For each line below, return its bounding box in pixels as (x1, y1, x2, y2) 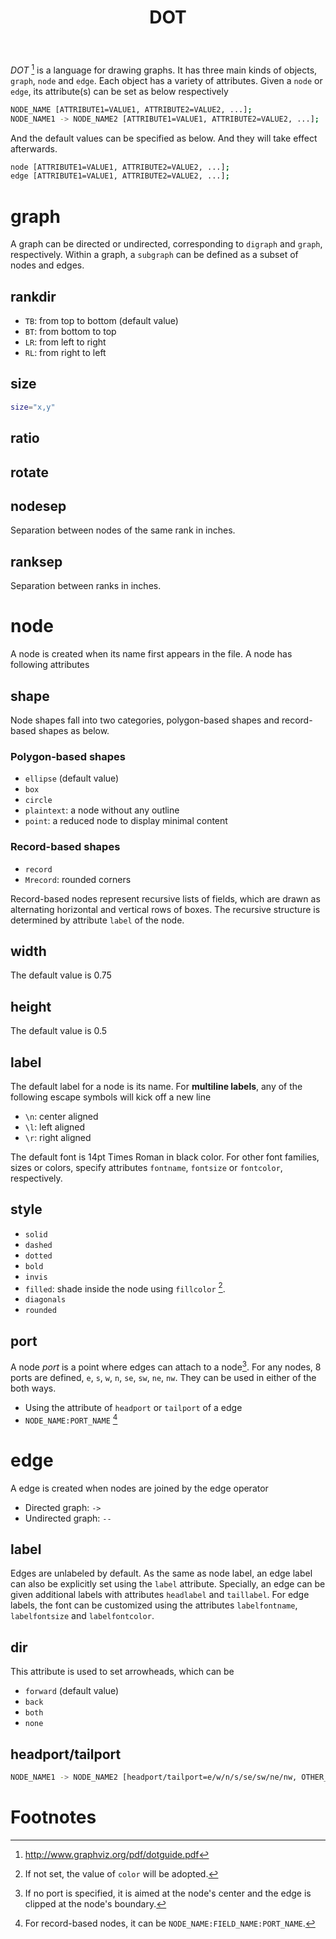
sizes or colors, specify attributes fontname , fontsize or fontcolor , (10, 1161, 283, 1173)
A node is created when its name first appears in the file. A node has (10, 648, 293, 660)
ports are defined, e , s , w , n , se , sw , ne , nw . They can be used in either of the (10, 1371, 317, 1383)
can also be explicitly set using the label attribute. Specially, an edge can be (10, 1578, 326, 1590)
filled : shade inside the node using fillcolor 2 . (24, 1281, 226, 1295)
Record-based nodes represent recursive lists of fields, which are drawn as (10, 892, 321, 905)
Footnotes (10, 1806, 97, 1828)
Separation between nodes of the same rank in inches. (10, 524, 236, 536)
